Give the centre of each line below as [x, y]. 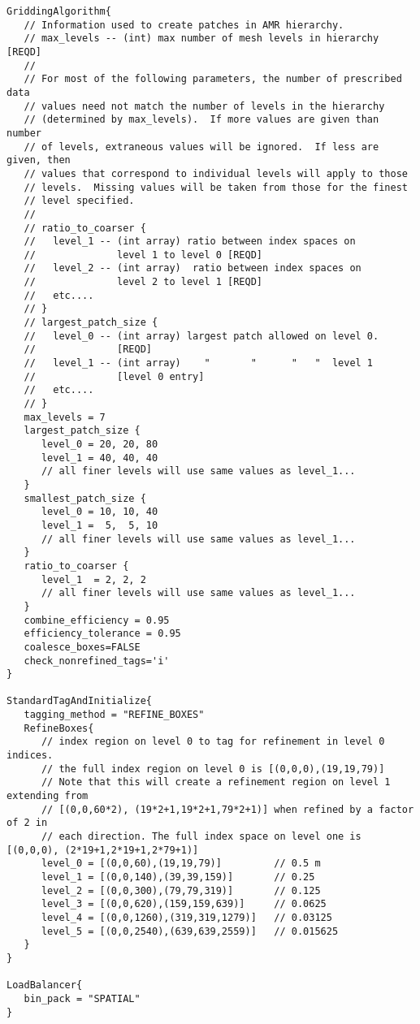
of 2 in [27, 823]
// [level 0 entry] [114, 376]
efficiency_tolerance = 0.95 [102, 634]
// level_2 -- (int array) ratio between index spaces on [193, 268]
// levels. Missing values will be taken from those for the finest [216, 187]
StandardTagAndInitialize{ [79, 701]
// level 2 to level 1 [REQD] [143, 282]
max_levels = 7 [65, 417]
